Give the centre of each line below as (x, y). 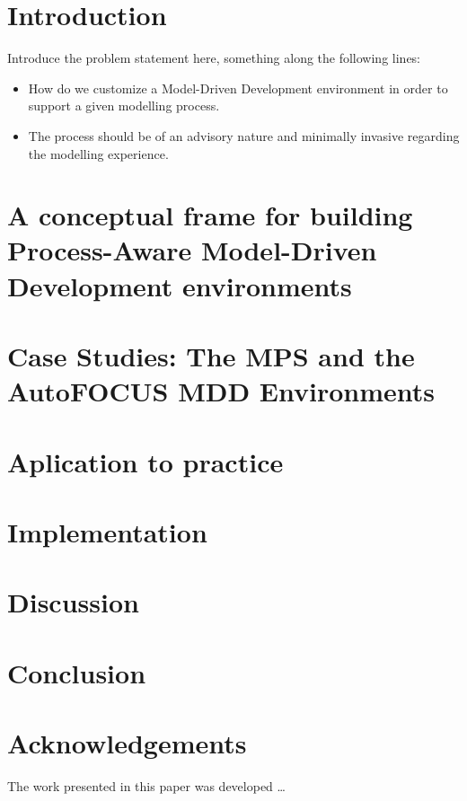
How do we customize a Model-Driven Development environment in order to (238, 88)
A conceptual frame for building (210, 215)
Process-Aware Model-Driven (192, 250)
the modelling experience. (98, 153)
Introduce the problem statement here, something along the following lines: (214, 58)
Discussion (73, 602)
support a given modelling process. (124, 106)
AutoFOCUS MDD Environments (221, 391)
